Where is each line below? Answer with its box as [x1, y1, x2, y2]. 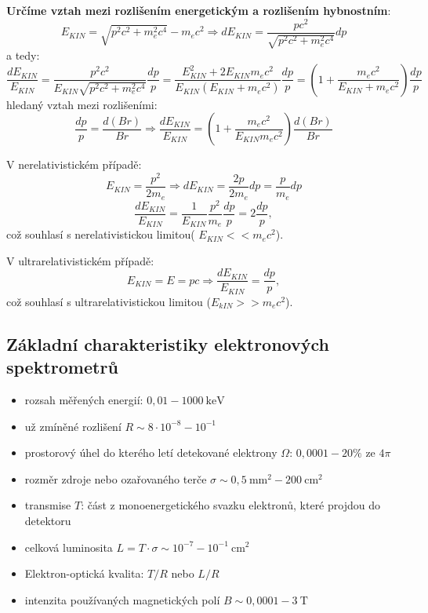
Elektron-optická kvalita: [24, 565, 144, 582]
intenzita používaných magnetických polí [24, 591, 220, 608]
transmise [24, 497, 71, 513]
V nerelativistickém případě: [6, 156, 142, 173]
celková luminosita [24, 538, 113, 555]
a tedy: [6, 47, 40, 64]
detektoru [24, 512, 71, 528]
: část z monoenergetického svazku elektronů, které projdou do [81, 497, 380, 513]
